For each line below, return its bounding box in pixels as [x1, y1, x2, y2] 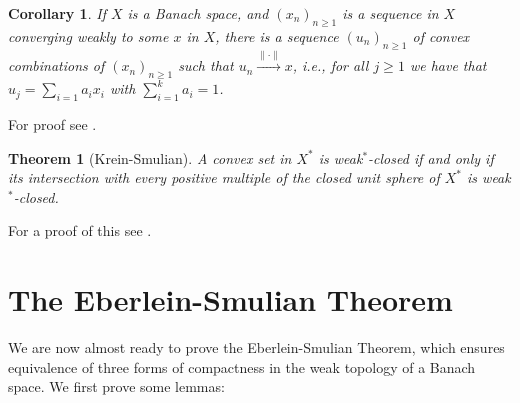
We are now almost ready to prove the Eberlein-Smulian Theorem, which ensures [8, 337, 505, 358]
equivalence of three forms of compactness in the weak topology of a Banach [8, 356, 476, 377]
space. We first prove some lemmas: [8, 376, 225, 397]
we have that [409, 55, 487, 76]
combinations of [8, 55, 105, 76]
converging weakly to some [8, 25, 169, 46]
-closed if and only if [368, 147, 494, 168]
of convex [412, 25, 470, 46]
